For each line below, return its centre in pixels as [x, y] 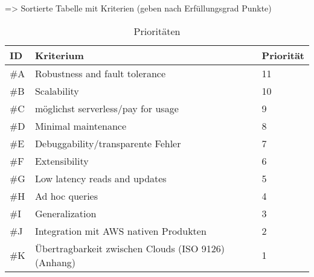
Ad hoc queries [66, 196]
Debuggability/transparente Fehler [108, 143]
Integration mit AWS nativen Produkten [120, 231]
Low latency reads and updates [101, 178]
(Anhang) [55, 262]
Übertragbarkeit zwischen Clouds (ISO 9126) [130, 248]
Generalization [66, 213]
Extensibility [62, 161]
